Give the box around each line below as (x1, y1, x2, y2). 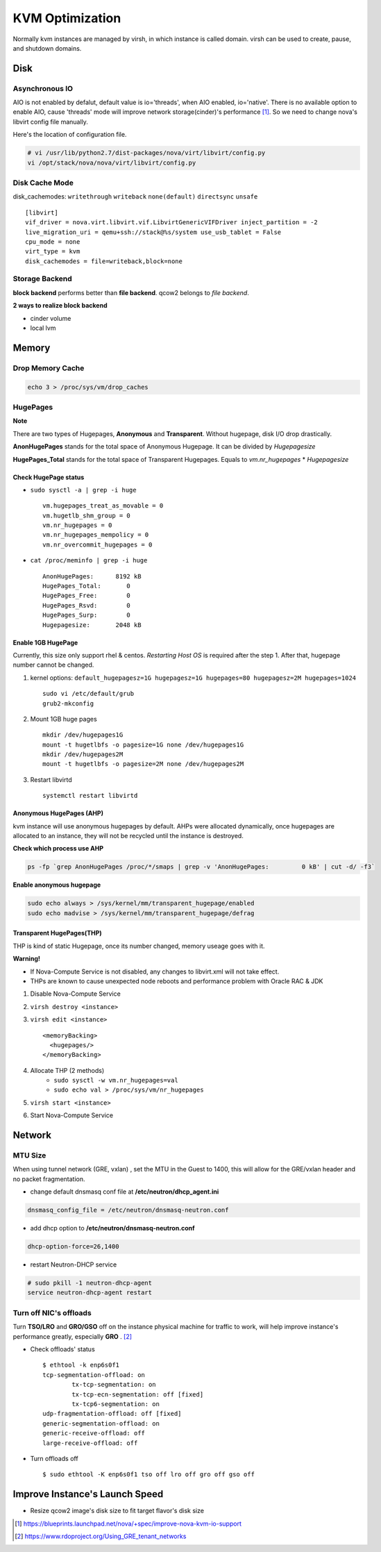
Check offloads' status (30, 1345, 95, 1353)
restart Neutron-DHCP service (30, 1260, 117, 1269)
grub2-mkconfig (42, 699, 94, 708)
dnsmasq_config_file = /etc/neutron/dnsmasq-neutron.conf (27, 1206, 229, 1215)
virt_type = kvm (25, 247, 81, 256)
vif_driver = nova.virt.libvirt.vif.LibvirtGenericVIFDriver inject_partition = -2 (25, 219, 319, 226)
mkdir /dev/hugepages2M (42, 751, 124, 758)
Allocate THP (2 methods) (30, 1066, 105, 1074)
